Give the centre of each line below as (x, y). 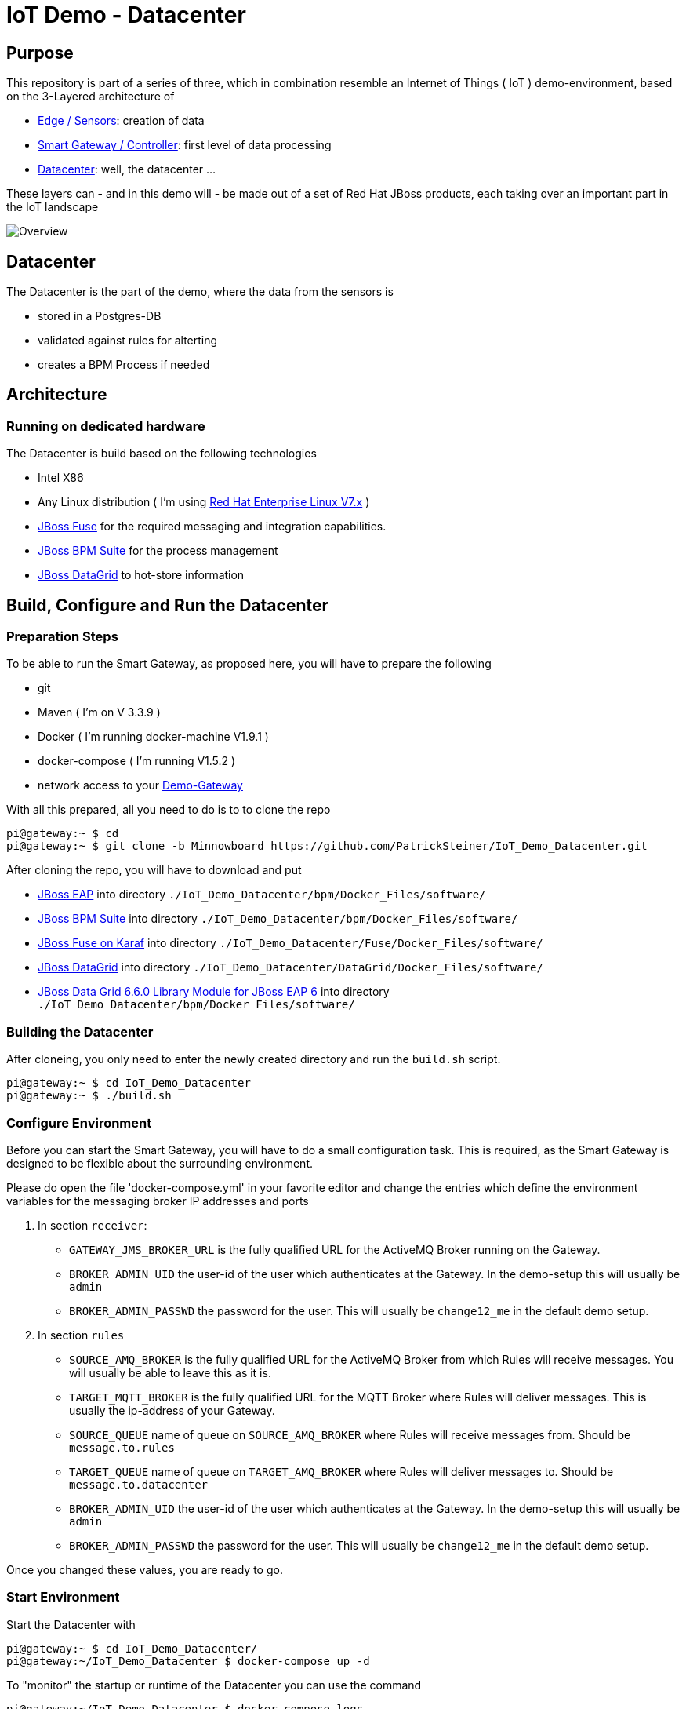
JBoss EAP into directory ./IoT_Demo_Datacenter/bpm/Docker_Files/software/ (262, 895)
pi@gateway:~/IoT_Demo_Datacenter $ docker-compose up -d (188, 1661)
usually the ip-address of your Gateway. (172, 1410)
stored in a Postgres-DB (100, 316)
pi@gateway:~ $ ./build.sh (89, 1096)
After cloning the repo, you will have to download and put (154, 870)
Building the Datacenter (80, 1031)
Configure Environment (79, 1122)
